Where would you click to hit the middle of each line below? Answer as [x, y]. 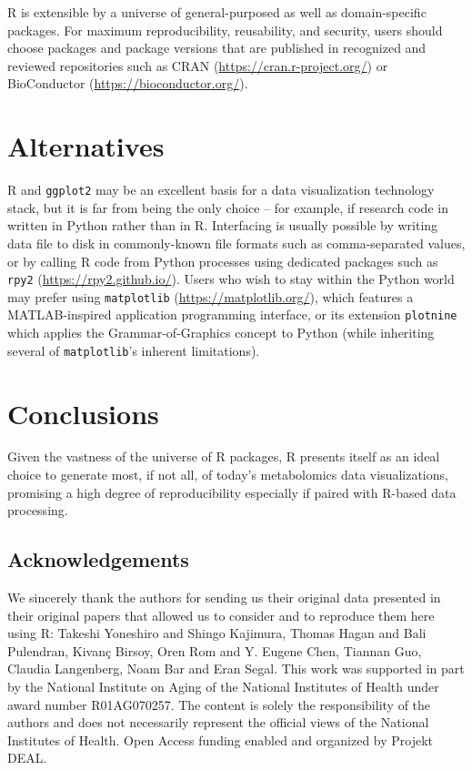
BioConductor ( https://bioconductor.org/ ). [128, 83]
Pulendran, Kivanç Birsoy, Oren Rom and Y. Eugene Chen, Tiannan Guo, [215, 650]
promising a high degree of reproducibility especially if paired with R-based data [232, 492]
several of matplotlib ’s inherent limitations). [134, 350]
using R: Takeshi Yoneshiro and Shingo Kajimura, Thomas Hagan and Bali [217, 633]
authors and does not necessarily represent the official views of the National [218, 722]
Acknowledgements [98, 559]
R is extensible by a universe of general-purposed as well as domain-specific [217, 12]
